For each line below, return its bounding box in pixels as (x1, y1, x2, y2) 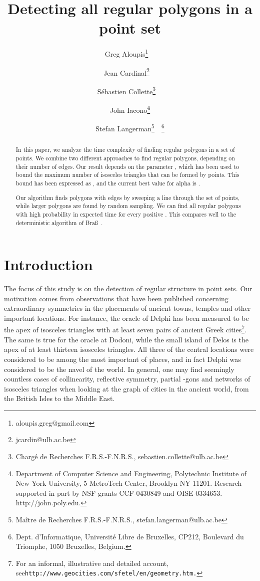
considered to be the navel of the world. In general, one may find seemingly (4, 363, 234, 374)
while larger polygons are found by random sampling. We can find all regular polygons (15, 202, 241, 210)
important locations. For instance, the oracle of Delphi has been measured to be (4, 312, 249, 323)
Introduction (4, 254, 93, 275)
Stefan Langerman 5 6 (95, 122, 164, 133)
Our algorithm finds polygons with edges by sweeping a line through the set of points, (15, 193, 239, 202)
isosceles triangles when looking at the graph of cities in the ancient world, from (4, 383, 249, 394)
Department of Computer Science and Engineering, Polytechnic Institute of (15, 468, 247, 478)
